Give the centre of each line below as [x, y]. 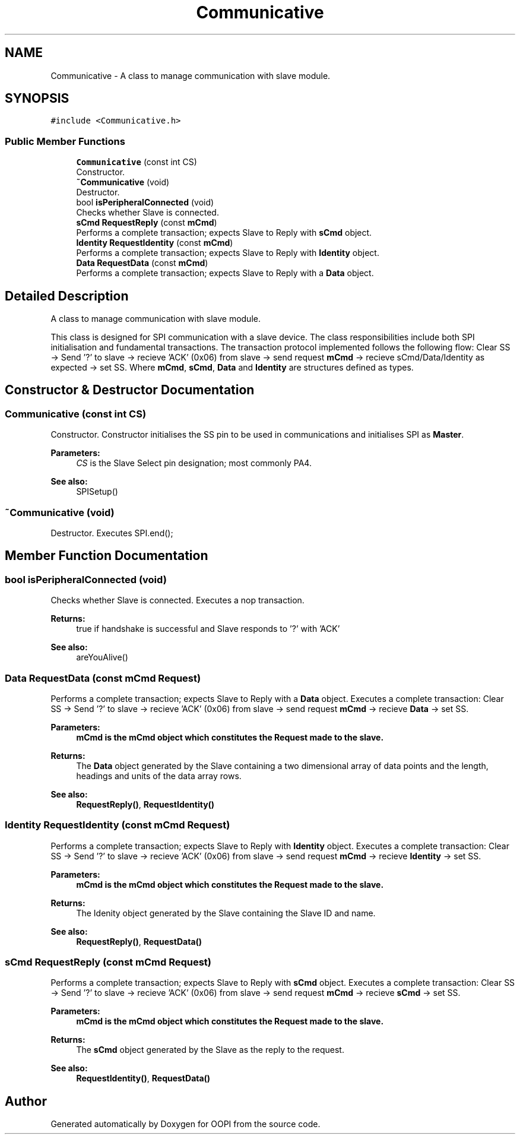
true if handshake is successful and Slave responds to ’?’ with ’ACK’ [208, 629]
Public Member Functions [65, 141]
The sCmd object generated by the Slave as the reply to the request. [210, 1050]
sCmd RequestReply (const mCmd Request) [108, 962]
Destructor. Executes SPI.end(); [112, 533]
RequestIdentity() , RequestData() [143, 1078]
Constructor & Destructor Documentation [130, 390]
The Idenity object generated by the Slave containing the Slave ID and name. [226, 913]
